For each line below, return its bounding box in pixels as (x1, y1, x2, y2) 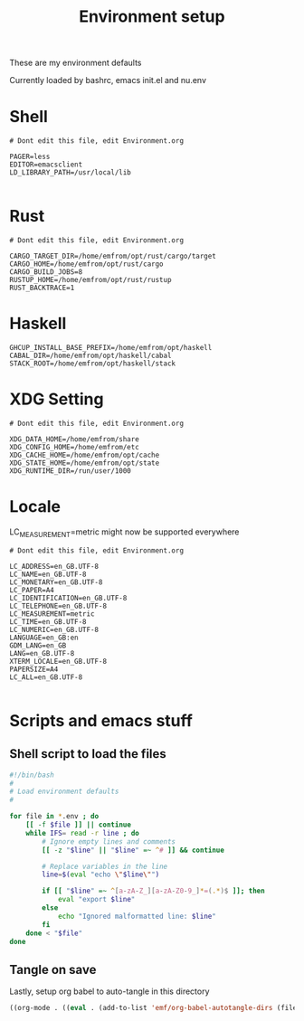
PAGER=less (9, 152, 51, 162)
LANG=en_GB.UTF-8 (9, 648, 75, 657)
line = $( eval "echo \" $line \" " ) (42, 870, 160, 879)
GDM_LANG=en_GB (9, 640, 67, 650)
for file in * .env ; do (9, 812, 100, 821)
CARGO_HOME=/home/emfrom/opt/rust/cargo (9, 260, 165, 269)
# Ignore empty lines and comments (42, 837, 176, 846)
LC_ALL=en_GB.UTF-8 (9, 672, 83, 682)
